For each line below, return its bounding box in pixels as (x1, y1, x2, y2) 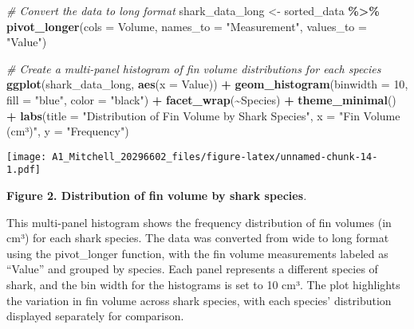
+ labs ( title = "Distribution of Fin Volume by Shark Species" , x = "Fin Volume (6, 107, 400, 123)
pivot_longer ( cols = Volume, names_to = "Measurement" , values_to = (6, 18, 367, 34)
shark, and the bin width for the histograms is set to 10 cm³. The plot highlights (6, 276, 400, 293)
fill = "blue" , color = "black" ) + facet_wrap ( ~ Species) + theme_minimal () (6, 91, 396, 108)
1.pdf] (6, 164, 41, 176)
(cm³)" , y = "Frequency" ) (6, 123, 129, 139)
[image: (6, 151, 47, 163)
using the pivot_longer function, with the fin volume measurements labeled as (6, 245, 388, 261)
